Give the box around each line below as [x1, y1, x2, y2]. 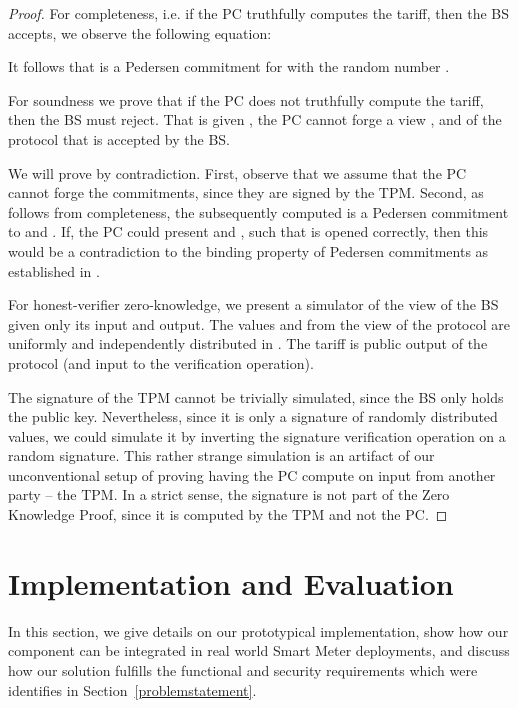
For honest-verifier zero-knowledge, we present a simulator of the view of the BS [8, 294, 499, 315]
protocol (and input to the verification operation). [8, 352, 314, 373]
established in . [8, 260, 100, 281]
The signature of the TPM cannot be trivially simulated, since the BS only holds [8, 386, 504, 407]
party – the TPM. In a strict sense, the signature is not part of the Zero [8, 484, 450, 505]
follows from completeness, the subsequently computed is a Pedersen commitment [8, 201, 509, 222]
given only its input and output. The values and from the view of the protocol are [8, 313, 510, 334]
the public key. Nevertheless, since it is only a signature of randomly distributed [8, 406, 498, 427]
